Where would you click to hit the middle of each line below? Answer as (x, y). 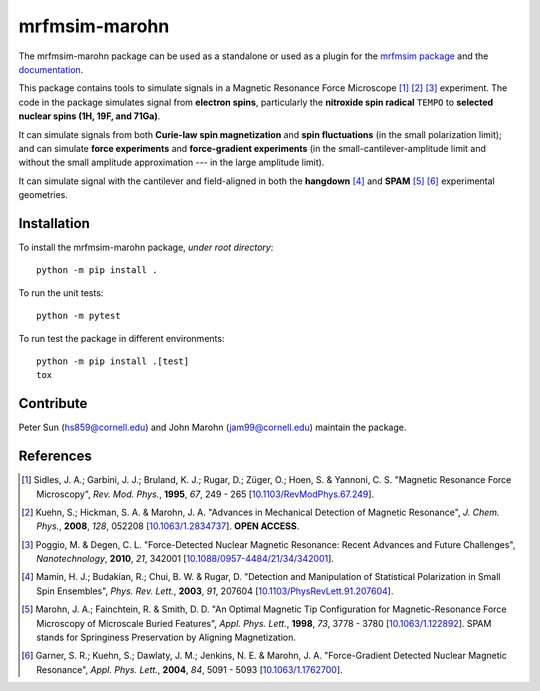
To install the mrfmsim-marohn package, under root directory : (146, 247)
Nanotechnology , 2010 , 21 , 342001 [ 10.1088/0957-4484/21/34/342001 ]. (185, 559)
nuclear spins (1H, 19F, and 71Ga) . (89, 116)
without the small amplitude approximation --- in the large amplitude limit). (171, 162)
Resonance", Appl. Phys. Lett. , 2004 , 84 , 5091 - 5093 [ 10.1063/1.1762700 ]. (190, 669)
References (55, 456)
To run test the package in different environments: (121, 338)
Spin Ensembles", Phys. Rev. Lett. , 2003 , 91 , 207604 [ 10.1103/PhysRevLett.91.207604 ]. (215, 591)
